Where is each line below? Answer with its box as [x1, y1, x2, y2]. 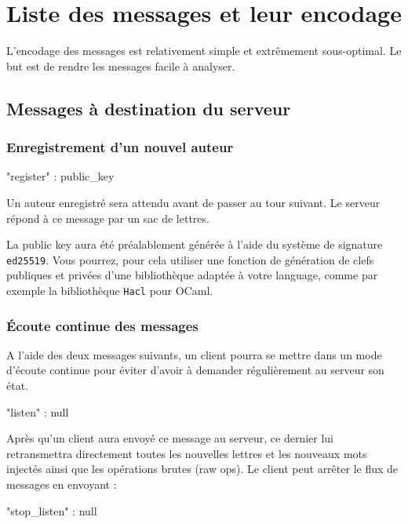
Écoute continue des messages [6, 315, 199, 335]
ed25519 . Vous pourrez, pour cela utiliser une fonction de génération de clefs [6, 251, 374, 267]
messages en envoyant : [6, 475, 117, 492]
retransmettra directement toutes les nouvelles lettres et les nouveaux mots [6, 445, 367, 461]
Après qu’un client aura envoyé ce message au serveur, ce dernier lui [6, 430, 333, 446]
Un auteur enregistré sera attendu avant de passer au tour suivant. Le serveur [6, 194, 381, 210]
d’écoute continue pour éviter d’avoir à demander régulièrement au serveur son [6, 362, 384, 378]
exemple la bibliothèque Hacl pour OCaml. [6, 282, 213, 298]
